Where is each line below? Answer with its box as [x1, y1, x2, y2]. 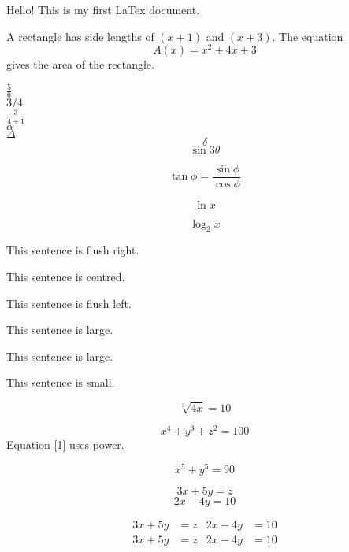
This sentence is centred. [6, 269, 125, 284]
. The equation [272, 28, 343, 44]
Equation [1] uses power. [6, 435, 124, 452]
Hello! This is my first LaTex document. [6, 2, 200, 17]
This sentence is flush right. [6, 242, 139, 258]
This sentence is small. [6, 374, 115, 391]
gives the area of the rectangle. [6, 56, 154, 72]
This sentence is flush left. [6, 295, 132, 311]
